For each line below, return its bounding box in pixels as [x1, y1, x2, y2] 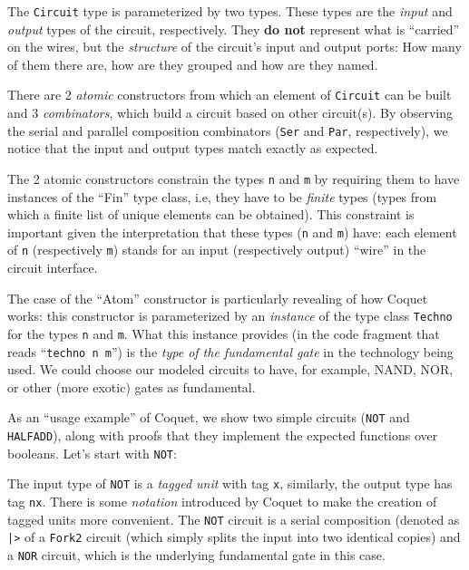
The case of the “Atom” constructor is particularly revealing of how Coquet [7, 288, 428, 307]
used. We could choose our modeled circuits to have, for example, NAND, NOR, [7, 360, 454, 379]
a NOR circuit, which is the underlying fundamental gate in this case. [7, 546, 386, 565]
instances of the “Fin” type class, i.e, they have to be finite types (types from [7, 187, 437, 206]
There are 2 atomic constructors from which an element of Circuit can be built [7, 85, 452, 104]
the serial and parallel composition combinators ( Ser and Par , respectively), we [7, 121, 448, 140]
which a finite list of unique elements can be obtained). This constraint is [7, 205, 415, 224]
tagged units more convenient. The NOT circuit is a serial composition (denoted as [7, 509, 460, 528]
